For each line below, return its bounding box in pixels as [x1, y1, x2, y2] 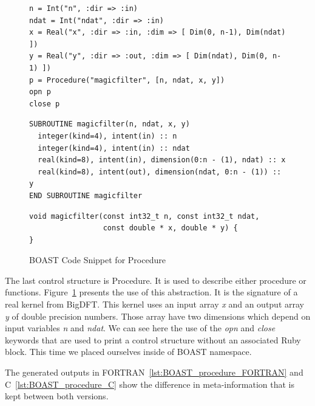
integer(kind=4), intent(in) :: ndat [38, 143, 190, 153]
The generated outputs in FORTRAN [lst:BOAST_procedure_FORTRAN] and [5, 366, 303, 379]
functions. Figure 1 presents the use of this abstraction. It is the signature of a [5, 286, 298, 298]
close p [29, 99, 60, 108]
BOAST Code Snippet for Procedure [29, 253, 166, 266]
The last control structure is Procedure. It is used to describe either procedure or [5, 274, 307, 286]
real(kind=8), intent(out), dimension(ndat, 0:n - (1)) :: [38, 167, 282, 176]
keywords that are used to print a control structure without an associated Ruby [5, 333, 301, 346]
